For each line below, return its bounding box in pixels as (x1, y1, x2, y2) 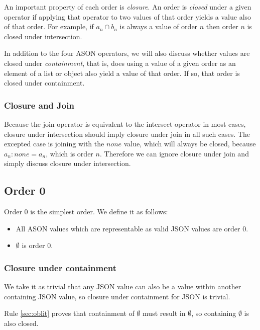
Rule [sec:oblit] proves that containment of (4, 308, 135, 318)
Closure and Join (4, 99, 74, 111)
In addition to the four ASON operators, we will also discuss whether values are (4, 48, 250, 58)
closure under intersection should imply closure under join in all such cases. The (4, 128, 250, 139)
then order (206, 21, 238, 32)
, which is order (46, 148, 93, 158)
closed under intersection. (4, 31, 82, 41)
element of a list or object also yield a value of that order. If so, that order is (4, 67, 240, 78)
